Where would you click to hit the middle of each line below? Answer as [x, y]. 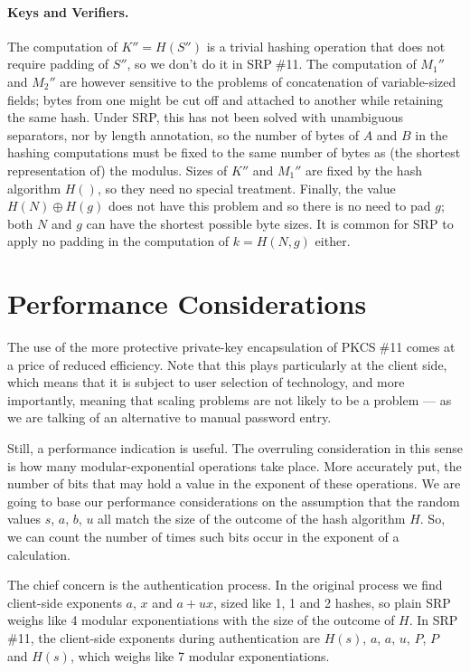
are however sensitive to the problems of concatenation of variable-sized [258, 81]
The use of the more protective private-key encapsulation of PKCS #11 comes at [231, 347]
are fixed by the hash [364, 170]
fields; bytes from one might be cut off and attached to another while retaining [226, 99]
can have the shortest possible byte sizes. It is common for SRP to [270, 223]
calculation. [39, 554]
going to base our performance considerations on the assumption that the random [234, 501]
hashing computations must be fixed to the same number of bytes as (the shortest [234, 152]
